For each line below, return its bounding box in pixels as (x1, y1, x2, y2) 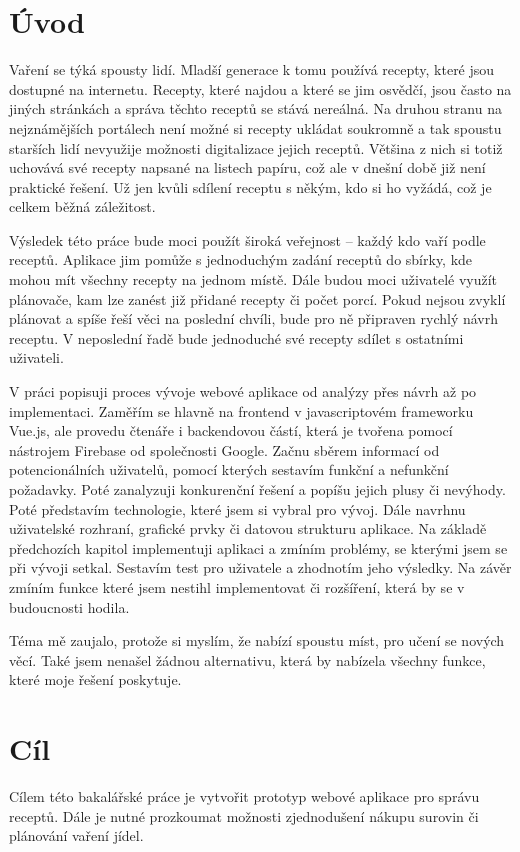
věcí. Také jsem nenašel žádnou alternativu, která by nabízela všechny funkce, (9, 649, 486, 670)
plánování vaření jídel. (9, 825, 144, 846)
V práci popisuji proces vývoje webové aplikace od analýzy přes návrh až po (9, 381, 477, 402)
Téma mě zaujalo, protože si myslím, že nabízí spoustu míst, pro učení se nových (9, 630, 505, 651)
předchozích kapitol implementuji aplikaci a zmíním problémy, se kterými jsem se (9, 537, 508, 558)
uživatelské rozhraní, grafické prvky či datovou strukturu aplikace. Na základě (9, 518, 487, 539)
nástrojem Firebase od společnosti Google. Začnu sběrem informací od (9, 439, 440, 460)
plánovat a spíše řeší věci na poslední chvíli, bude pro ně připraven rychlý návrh (9, 308, 499, 329)
